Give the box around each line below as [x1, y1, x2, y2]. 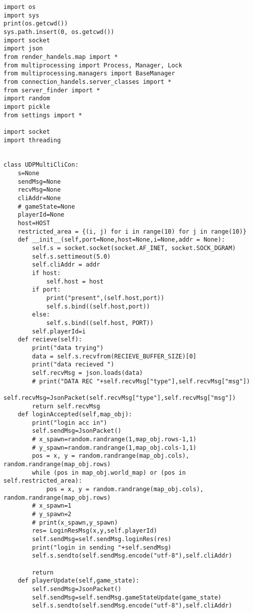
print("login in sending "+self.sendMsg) [32, 544, 172, 551]
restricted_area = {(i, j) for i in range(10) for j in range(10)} [17, 228, 247, 235]
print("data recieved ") [32, 361, 114, 368]
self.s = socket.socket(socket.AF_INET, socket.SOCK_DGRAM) [32, 245, 236, 252]
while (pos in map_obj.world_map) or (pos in [32, 469, 186, 476]
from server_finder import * [3, 86, 100, 94]
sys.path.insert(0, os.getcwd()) [3, 28, 114, 35]
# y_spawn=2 [32, 511, 72, 518]
